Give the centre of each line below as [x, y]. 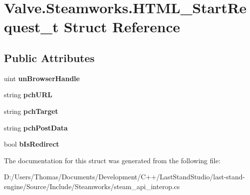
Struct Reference [122, 27]
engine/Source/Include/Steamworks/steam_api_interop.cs [92, 186]
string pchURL [28, 95]
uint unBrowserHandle [42, 78]
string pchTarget [31, 111]
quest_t [31, 27]
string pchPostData [36, 127]
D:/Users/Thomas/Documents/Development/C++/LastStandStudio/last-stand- [125, 177]
